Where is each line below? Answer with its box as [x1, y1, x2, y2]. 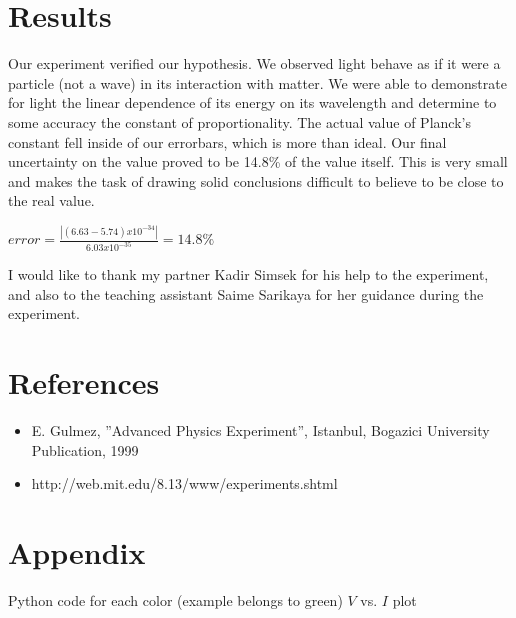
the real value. [8, 190, 95, 211]
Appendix [8, 531, 146, 572]
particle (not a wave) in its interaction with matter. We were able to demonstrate [8, 72, 507, 93]
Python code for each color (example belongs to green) [8, 589, 343, 610]
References [8, 362, 160, 403]
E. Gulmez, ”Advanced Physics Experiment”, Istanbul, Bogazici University [31, 419, 490, 440]
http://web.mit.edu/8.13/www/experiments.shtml [31, 473, 338, 494]
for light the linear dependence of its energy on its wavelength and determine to [8, 92, 497, 113]
